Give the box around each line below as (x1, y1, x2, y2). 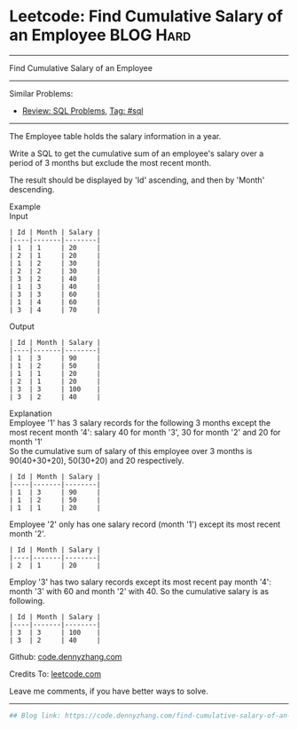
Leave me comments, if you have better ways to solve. (9, 686, 208, 696)
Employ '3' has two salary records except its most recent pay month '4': (9, 576, 272, 587)
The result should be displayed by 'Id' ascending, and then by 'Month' (9, 175, 265, 185)
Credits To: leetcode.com (9, 668, 102, 679)
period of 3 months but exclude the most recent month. (9, 157, 212, 168)
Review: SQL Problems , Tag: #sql (21, 105, 144, 116)
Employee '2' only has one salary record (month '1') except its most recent (9, 519, 281, 529)
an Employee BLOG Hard (9, 25, 192, 45)
